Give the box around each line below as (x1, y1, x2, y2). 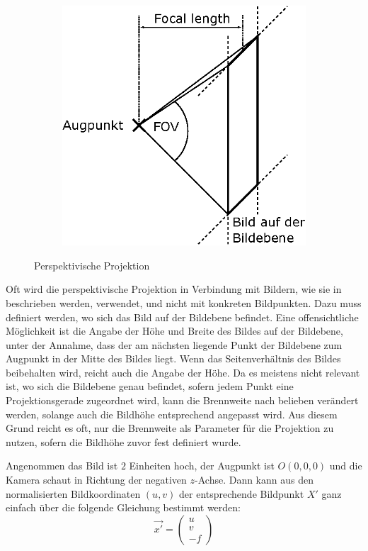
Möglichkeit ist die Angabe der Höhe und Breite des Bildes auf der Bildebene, (6, 323, 343, 338)
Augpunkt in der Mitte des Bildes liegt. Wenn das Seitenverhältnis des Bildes (6, 351, 341, 366)
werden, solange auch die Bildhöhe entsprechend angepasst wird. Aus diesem (6, 406, 338, 421)
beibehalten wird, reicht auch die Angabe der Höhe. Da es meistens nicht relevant (6, 364, 360, 379)
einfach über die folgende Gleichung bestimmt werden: (6, 500, 241, 515)
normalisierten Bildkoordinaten (6, 486, 141, 501)
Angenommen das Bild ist (6, 458, 118, 473)
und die (329, 458, 362, 473)
